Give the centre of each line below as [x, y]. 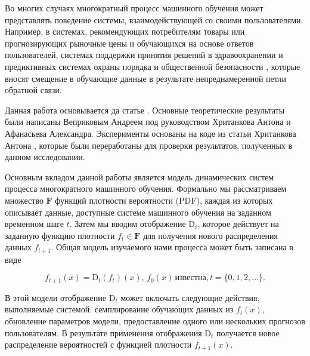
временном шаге [34, 224]
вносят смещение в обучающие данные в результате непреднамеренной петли [146, 78]
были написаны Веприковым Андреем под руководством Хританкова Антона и [148, 122]
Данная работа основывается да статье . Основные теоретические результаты [145, 110]
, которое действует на [238, 224]
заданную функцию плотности [60, 235]
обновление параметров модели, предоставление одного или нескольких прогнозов [155, 320]
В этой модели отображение [56, 297]
